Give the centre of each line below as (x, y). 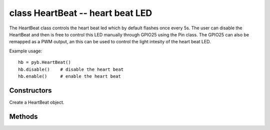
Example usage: (26, 51)
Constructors (30, 90)
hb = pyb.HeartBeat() (44, 63)
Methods (23, 116)
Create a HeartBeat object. (37, 102)
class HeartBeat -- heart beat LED (81, 13)
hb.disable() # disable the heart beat (71, 69)
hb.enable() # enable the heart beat (69, 76)
